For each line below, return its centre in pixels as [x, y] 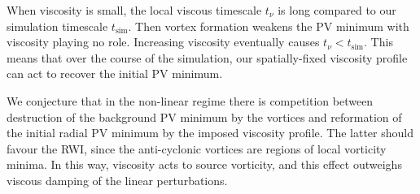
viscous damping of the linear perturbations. [117, 180]
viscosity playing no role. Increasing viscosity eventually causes [163, 42]
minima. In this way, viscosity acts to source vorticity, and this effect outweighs [204, 164]
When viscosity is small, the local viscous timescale [134, 10]
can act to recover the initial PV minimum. [115, 73]
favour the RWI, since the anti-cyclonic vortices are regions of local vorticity [197, 148]
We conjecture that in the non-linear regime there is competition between [190, 100]
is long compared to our [337, 10]
